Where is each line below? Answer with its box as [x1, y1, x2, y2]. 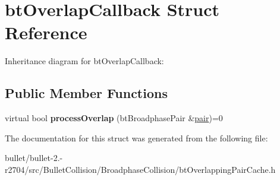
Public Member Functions [5, 84, 168, 102]
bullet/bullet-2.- [5, 151, 63, 164]
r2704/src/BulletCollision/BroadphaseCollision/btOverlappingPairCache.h [5, 163, 276, 175]
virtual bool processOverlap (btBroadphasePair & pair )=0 [5, 112, 223, 124]
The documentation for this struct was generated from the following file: [5, 131, 268, 144]
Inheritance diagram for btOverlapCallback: [5, 55, 164, 67]
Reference [5, 20, 87, 45]
